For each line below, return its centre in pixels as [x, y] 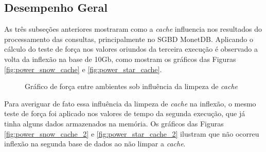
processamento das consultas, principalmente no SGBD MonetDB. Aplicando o [129, 39]
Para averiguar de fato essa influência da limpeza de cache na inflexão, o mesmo [130, 103]
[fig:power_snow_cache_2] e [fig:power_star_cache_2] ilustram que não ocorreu [132, 133]
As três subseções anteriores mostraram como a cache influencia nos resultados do [133, 29]
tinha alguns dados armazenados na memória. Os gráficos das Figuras [114, 123]
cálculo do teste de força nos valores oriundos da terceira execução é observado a [131, 49]
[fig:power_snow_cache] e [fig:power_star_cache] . [83, 69]
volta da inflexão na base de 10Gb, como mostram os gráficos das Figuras [120, 59]
